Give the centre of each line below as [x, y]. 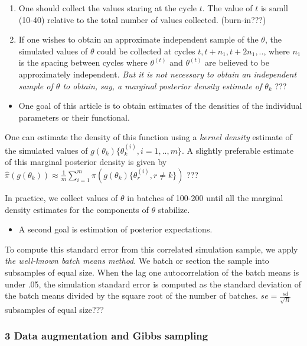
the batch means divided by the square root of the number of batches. [131, 295]
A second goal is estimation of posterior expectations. [115, 229]
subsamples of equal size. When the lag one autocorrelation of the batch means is [152, 272]
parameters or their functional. [74, 117]
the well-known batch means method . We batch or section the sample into [137, 261]
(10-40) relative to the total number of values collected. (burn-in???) [142, 19]
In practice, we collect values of [61, 197]
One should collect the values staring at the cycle [108, 8]
